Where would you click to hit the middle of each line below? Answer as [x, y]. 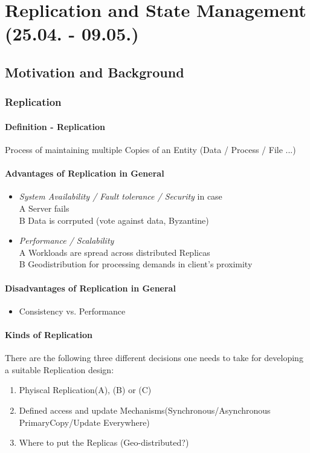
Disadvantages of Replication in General [90, 288]
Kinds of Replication [49, 334]
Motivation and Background [95, 72]
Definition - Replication [55, 126]
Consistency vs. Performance [72, 311]
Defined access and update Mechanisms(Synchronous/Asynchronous [145, 410]
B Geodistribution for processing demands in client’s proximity [136, 264]
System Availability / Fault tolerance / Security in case [121, 196]
